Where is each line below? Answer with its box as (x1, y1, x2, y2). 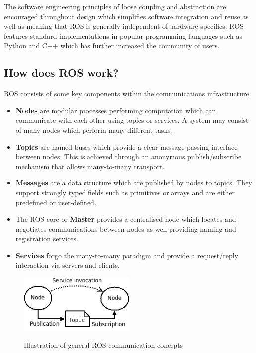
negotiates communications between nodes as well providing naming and (15, 223, 236, 234)
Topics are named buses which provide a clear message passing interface (15, 141, 238, 152)
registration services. (15, 233, 78, 244)
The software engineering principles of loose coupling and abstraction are (4, 1, 226, 11)
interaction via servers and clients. (15, 260, 120, 270)
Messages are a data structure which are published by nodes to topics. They (15, 177, 252, 188)
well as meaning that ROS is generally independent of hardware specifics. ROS (4, 21, 244, 31)
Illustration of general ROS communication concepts (24, 340, 183, 350)
